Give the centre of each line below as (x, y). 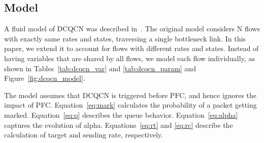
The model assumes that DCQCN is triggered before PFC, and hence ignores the (130, 95)
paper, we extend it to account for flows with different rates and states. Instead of (131, 48)
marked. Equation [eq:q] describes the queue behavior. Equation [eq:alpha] (121, 114)
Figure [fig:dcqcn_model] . (45, 78)
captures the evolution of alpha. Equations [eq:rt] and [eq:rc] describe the (119, 125)
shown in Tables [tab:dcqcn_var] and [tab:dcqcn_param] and (100, 68)
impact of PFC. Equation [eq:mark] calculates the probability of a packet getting (130, 105)
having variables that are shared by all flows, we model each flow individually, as (129, 58)
